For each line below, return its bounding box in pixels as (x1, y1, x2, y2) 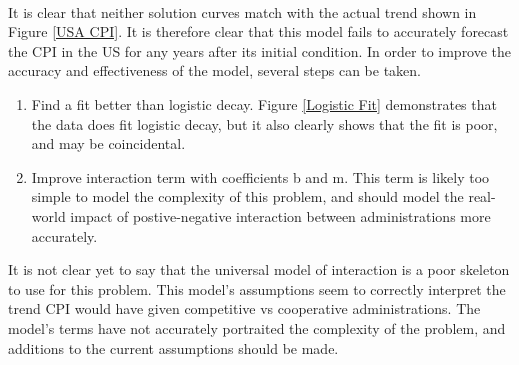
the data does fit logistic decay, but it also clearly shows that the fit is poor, (31, 113, 498, 134)
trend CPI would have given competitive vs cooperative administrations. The (8, 298, 481, 319)
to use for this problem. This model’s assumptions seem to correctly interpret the (8, 278, 506, 299)
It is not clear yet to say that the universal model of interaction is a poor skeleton (8, 259, 510, 280)
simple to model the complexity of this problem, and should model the (31, 186, 464, 207)
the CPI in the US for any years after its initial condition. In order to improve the (8, 40, 512, 61)
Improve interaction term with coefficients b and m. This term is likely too (31, 166, 490, 187)
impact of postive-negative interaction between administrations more (70, 205, 491, 226)
